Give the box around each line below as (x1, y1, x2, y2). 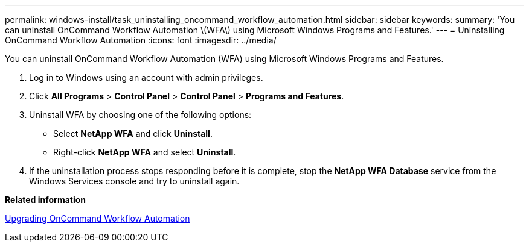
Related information (5, 195, 86, 205)
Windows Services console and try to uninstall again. (29, 176, 240, 186)
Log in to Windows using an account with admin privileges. (29, 72, 263, 83)
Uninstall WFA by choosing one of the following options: (29, 110, 252, 120)
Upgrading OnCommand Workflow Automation (5, 213, 190, 224)
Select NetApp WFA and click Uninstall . (53, 128, 213, 139)
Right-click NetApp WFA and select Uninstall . (53, 147, 236, 157)
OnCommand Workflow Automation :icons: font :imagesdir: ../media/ (5, 35, 277, 45)
